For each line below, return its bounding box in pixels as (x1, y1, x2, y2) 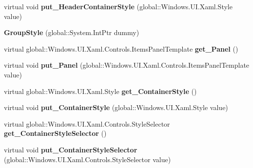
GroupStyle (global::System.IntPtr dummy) (4, 27, 139, 37)
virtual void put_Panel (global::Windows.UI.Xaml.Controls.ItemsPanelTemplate (4, 60, 250, 70)
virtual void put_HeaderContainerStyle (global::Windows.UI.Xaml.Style (4, 1, 233, 11)
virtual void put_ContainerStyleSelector (4, 144, 137, 154)
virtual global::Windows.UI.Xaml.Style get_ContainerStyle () (4, 86, 197, 96)
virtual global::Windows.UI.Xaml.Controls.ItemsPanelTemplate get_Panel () (4, 43, 238, 54)
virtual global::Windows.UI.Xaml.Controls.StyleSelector (4, 118, 170, 129)
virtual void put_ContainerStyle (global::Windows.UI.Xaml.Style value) (4, 102, 228, 112)
